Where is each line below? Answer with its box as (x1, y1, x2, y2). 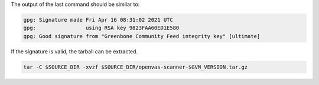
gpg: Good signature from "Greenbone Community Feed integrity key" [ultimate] (23, 33, 261, 39)
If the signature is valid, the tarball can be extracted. (11, 47, 138, 55)
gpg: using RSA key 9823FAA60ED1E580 (23, 25, 180, 32)
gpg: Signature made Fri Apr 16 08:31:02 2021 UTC (23, 16, 174, 23)
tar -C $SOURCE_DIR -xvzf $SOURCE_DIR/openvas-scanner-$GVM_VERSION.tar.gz (23, 63, 248, 70)
